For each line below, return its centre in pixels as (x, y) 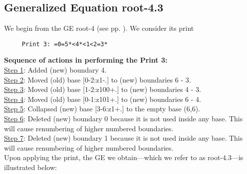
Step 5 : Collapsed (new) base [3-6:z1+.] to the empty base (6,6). (102, 109)
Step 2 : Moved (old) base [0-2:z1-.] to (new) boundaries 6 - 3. (98, 79)
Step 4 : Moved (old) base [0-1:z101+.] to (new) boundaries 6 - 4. (103, 99)
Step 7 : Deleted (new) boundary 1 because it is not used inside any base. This (123, 138)
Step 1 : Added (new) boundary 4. (55, 70)
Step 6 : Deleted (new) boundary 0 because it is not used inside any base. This (123, 119)
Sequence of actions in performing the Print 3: (86, 60)
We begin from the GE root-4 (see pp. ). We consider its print (99, 28)
